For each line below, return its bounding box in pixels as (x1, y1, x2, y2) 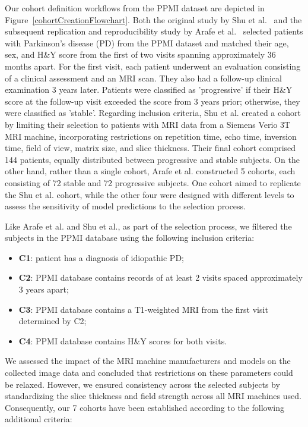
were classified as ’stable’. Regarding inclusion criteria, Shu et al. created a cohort (5, 106, 301, 119)
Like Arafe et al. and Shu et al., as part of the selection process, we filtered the (5, 219, 292, 232)
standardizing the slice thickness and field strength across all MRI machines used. (5, 390, 301, 402)
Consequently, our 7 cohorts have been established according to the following (5, 401, 284, 413)
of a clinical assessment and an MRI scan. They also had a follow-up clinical (5, 71, 282, 84)
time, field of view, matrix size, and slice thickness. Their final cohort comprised (5, 142, 296, 154)
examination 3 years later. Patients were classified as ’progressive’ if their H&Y (5, 83, 293, 96)
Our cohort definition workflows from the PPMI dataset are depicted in (5, 2, 265, 14)
